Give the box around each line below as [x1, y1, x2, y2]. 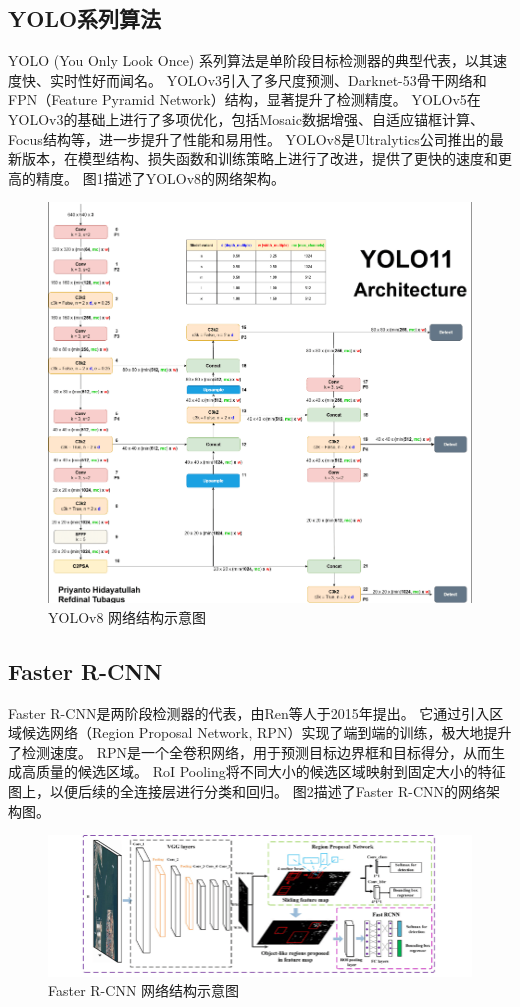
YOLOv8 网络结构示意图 [48, 606, 207, 627]
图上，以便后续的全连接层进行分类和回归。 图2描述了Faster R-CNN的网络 [8, 780, 487, 801]
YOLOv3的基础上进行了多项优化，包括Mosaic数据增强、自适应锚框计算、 [8, 108, 484, 129]
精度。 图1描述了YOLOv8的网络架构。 [35, 167, 286, 188]
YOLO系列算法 [8, 3, 162, 34]
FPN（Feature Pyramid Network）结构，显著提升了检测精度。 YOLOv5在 [8, 89, 481, 110]
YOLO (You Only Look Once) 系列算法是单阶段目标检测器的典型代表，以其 [8, 50, 493, 71]
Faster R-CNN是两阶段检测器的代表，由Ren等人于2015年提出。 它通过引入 [8, 702, 490, 723]
